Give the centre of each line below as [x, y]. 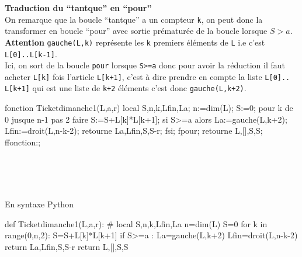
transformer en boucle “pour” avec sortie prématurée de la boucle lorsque [136, 31]
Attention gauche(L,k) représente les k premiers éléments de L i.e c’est [135, 42]
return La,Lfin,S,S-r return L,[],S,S [67, 247]
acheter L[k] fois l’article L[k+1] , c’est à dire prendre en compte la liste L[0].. [147, 76]
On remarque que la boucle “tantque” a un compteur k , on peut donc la [134, 19]
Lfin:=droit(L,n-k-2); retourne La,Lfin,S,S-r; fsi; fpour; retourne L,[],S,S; [134, 131]
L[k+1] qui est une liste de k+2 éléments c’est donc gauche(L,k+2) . [126, 88]
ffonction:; [23, 142]
